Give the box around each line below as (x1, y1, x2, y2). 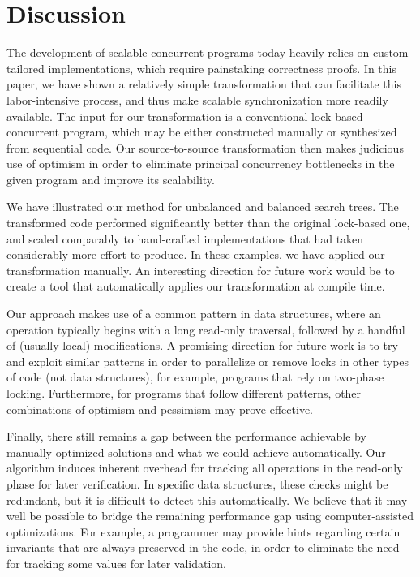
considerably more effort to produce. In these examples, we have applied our (6, 246, 385, 263)
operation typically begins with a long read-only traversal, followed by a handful (6, 321, 405, 338)
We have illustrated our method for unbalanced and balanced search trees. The (6, 198, 399, 215)
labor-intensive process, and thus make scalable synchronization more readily (6, 91, 388, 108)
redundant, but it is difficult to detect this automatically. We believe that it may (6, 491, 408, 508)
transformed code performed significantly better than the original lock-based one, (6, 214, 410, 231)
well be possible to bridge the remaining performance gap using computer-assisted (6, 507, 414, 524)
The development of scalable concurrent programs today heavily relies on (6, 44, 370, 61)
